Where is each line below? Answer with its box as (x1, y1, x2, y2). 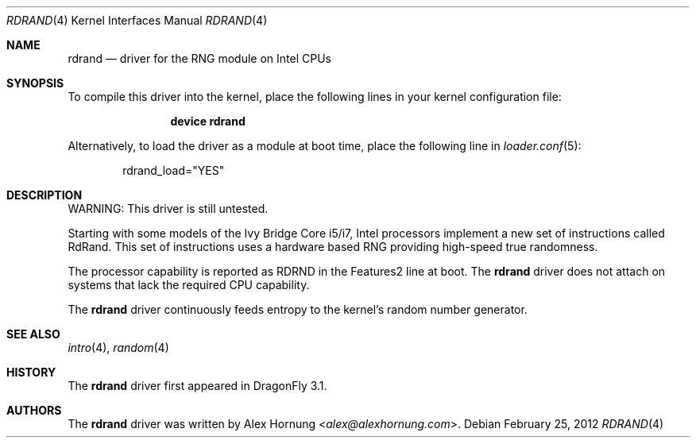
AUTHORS (6, 403, 62, 417)
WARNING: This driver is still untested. (68, 202, 269, 215)
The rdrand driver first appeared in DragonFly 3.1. (68, 379, 327, 392)
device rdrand (170, 114, 246, 128)
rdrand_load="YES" (122, 164, 225, 177)
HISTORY (6, 365, 56, 379)
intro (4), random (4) (68, 341, 169, 354)
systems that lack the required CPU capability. (68, 278, 310, 291)
